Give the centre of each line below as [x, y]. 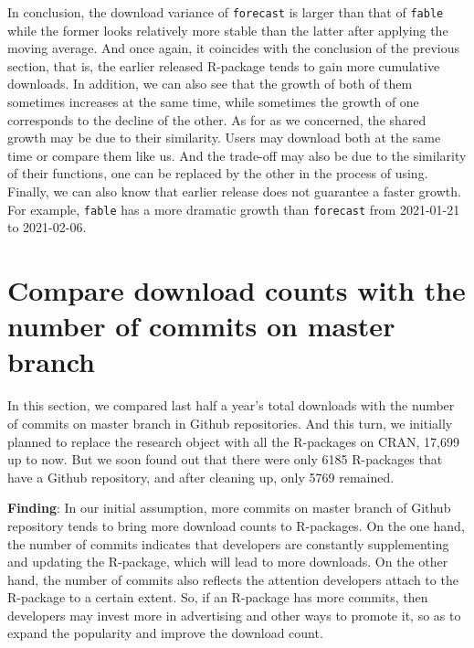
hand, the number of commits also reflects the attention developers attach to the [233, 579]
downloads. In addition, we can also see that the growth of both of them [210, 84]
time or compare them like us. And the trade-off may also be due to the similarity [237, 155]
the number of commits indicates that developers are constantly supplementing [228, 543]
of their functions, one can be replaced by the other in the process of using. [218, 173]
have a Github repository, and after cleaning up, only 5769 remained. [201, 477]
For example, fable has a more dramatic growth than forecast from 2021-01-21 [234, 209]
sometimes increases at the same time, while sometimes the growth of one [213, 102]
